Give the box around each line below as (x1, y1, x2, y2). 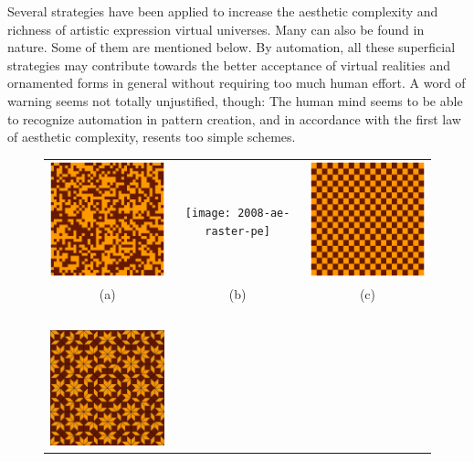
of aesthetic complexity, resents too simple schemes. (7, 127, 296, 146)
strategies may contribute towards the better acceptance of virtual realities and (7, 55, 451, 74)
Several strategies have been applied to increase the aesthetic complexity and (7, 2, 438, 20)
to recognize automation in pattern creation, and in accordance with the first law (7, 109, 461, 128)
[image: (184, 206, 231, 220)
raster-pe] (205, 224, 270, 238)
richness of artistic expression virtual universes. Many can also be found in (7, 19, 425, 38)
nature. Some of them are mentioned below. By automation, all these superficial (7, 38, 456, 57)
